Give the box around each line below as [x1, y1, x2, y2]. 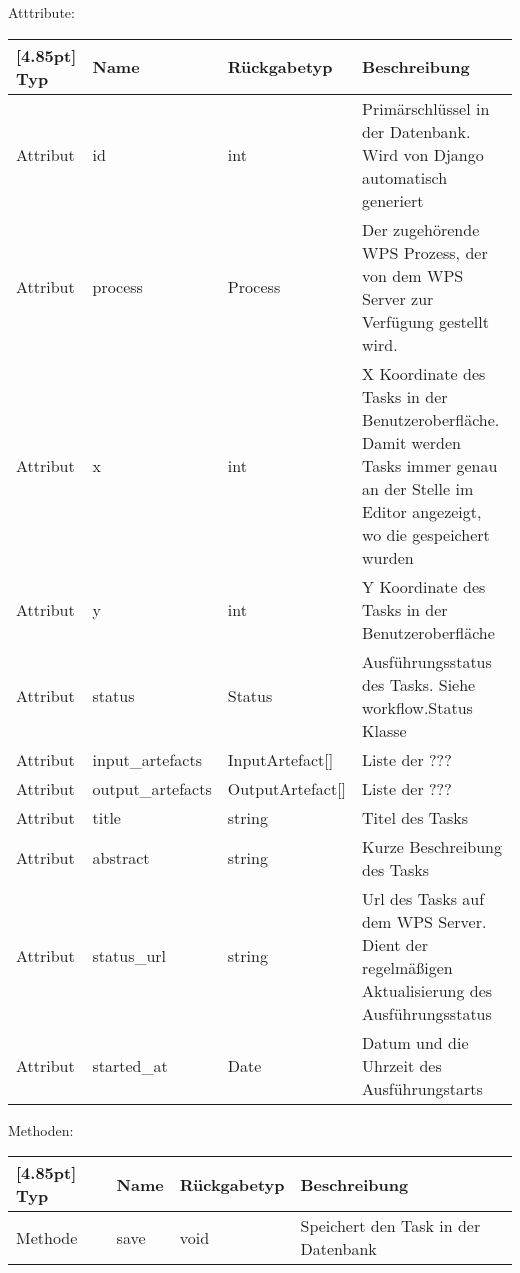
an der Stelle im [362, 476, 474, 500]
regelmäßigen [362, 955, 453, 979]
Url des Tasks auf [362, 886, 485, 910]
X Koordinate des [362, 361, 486, 385]
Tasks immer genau [362, 453, 498, 477]
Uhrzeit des [362, 1053, 442, 1077]
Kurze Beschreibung [362, 834, 503, 858]
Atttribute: [8, 2, 75, 22]
